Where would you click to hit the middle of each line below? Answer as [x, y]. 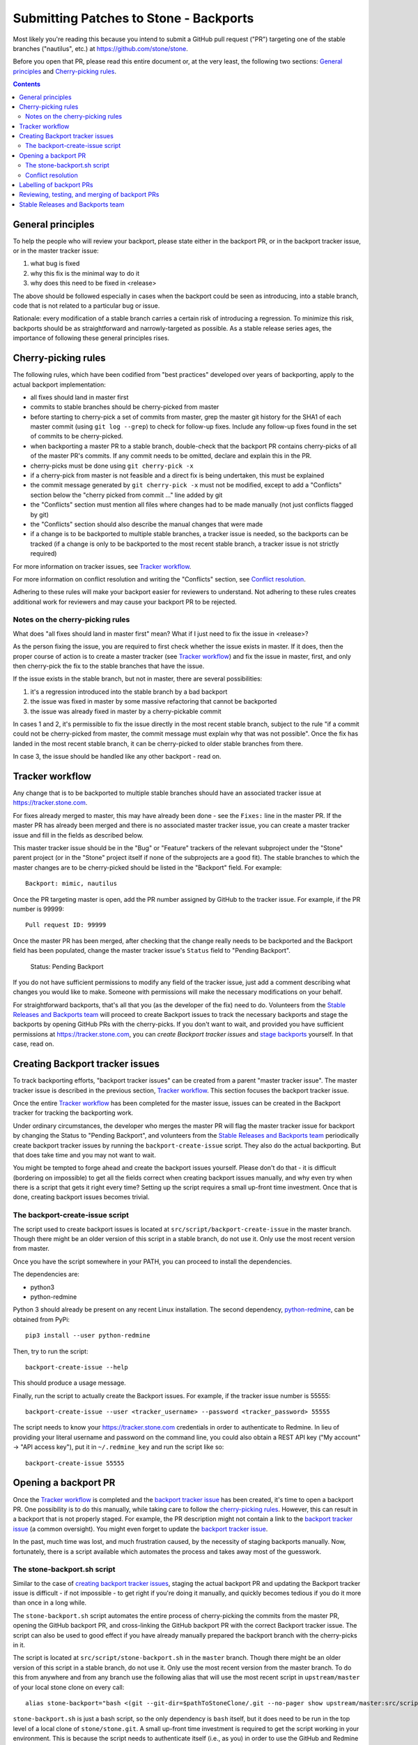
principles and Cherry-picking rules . [64, 71]
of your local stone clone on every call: [69, 1687]
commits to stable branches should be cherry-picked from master [125, 407]
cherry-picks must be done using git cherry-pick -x [112, 466]
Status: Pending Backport [67, 966]
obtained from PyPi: [41, 1319]
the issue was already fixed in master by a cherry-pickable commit [126, 711]
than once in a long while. [50, 1603]
